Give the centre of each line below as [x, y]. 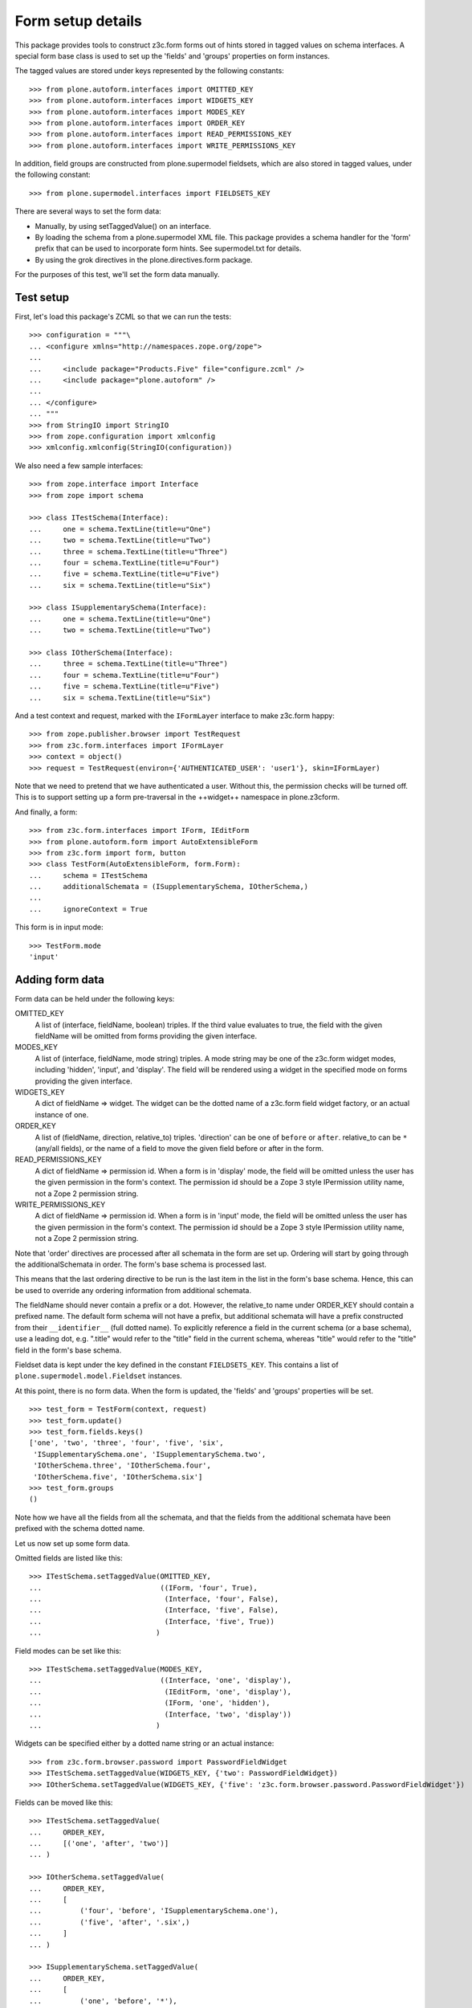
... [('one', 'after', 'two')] [99, 1844]
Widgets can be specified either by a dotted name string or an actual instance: [144, 1744]
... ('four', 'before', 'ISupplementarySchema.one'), [154, 1911]
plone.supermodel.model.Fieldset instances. [98, 1376]
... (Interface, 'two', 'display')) [161, 1714]
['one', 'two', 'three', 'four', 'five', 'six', [126, 1443]
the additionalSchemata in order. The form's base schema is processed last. [140, 1264]
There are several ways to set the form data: [88, 211]
